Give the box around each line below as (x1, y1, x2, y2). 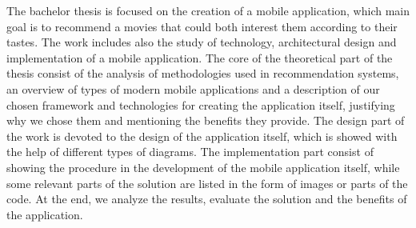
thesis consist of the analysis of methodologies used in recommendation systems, (6, 65, 399, 82)
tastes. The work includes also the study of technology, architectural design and (6, 34, 397, 50)
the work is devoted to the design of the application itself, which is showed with (6, 127, 398, 144)
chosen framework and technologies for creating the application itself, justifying (6, 96, 395, 113)
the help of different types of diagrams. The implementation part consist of (6, 143, 374, 160)
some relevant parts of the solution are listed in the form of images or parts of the (6, 174, 408, 191)
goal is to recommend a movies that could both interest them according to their (6, 18, 398, 34)
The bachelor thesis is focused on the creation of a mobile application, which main (6, 2, 410, 18)
